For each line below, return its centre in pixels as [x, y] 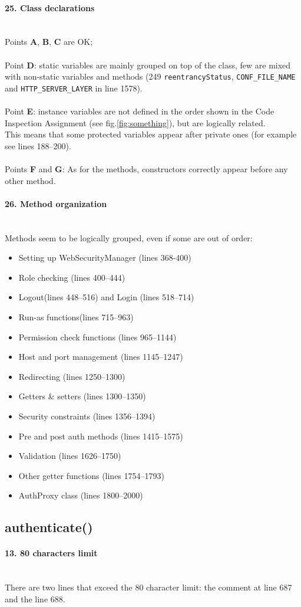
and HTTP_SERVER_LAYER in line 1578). [74, 88]
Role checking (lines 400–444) [72, 277]
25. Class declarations [50, 7]
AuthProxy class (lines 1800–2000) [81, 495]
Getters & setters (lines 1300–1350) [82, 396]
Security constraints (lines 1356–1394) [87, 416]
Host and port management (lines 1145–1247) [101, 357]
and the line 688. [35, 598]
